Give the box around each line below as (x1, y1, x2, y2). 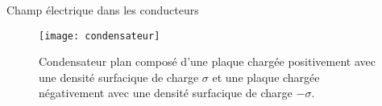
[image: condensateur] (39, 30, 160, 42)
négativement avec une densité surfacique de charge (39, 84, 293, 101)
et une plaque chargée (212, 68, 320, 85)
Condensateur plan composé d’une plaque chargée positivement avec (39, 53, 376, 70)
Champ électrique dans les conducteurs (6, 2, 199, 18)
